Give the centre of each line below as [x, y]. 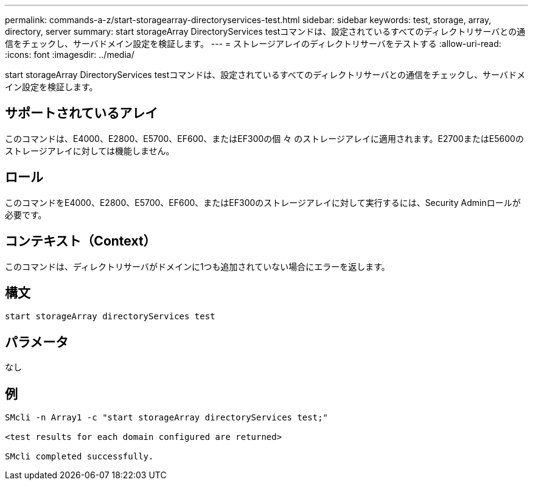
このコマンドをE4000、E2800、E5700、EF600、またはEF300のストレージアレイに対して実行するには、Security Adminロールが [263, 202]
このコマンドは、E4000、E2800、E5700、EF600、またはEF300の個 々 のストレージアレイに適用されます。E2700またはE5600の [264, 138]
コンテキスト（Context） [81, 241]
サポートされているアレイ [82, 113]
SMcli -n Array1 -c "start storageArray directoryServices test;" [167, 418]
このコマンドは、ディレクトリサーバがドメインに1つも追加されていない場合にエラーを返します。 [197, 266]
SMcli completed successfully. [79, 457]
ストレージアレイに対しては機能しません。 [90, 150]
